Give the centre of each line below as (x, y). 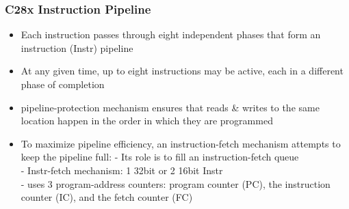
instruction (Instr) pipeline (77, 47)
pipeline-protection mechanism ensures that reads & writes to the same (170, 107)
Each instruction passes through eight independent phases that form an (171, 34)
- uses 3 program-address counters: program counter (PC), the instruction (176, 183)
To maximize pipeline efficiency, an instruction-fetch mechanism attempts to (181, 143)
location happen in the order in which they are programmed (147, 121)
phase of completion (63, 84)
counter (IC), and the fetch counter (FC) (107, 197)
